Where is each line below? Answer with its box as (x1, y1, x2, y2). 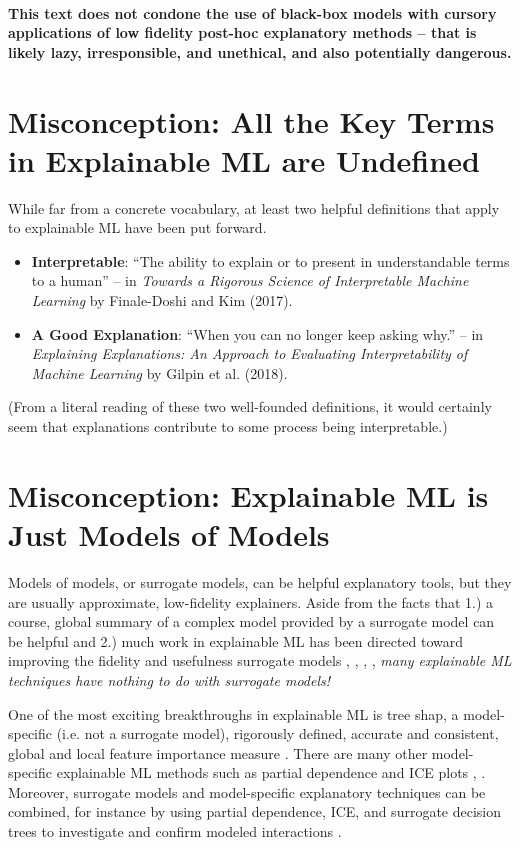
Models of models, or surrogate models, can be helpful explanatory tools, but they (8, 571, 512, 592)
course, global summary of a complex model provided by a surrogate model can (8, 611, 495, 632)
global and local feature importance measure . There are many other (8, 742, 428, 763)
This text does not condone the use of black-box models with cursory (8, 2, 497, 23)
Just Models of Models (8, 514, 330, 554)
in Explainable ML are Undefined (8, 139, 480, 180)
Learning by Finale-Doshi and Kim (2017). (31, 290, 293, 311)
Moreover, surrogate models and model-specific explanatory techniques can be (8, 781, 486, 802)
